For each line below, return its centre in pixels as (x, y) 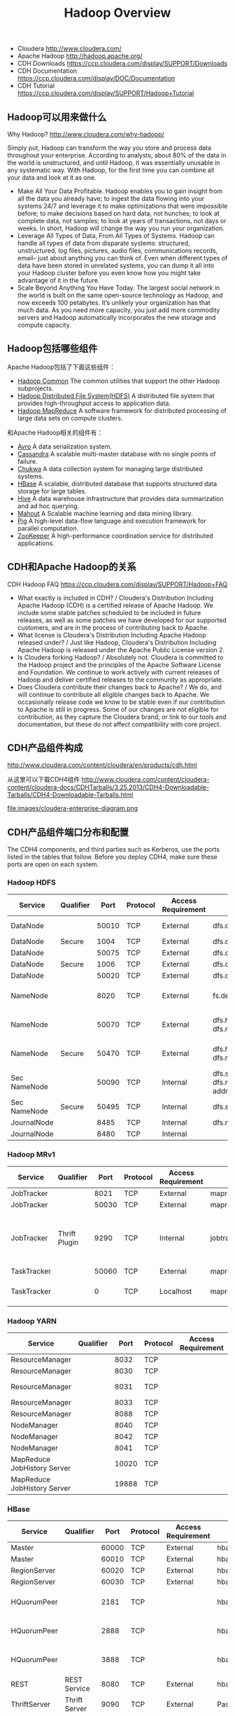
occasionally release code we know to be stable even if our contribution (121, 702)
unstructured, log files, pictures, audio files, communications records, (117, 251)
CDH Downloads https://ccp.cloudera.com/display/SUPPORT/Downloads (122, 64)
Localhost (176, 1291)
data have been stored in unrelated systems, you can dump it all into (116, 265)
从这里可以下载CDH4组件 (44, 780)
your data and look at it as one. (52, 177)
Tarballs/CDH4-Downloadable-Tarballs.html (70, 795)
